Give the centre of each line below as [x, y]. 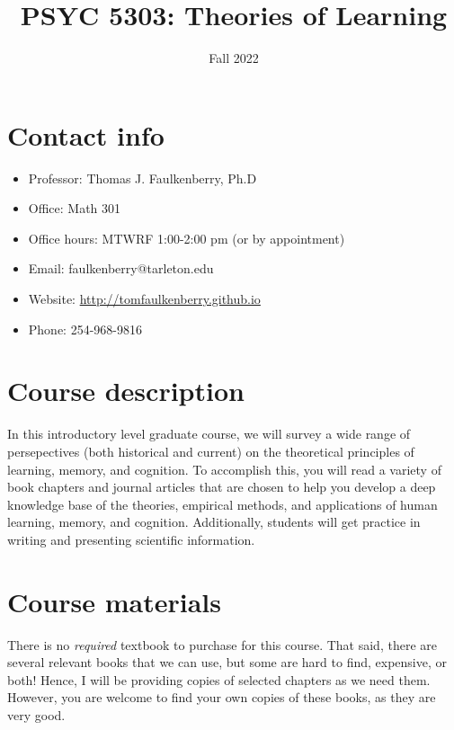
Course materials [114, 601]
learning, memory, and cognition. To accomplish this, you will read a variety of [224, 469]
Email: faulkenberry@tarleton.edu [121, 268]
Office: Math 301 [75, 208]
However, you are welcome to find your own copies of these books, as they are [222, 697]
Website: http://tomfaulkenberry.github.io [144, 299]
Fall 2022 [234, 58]
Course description [126, 391]
